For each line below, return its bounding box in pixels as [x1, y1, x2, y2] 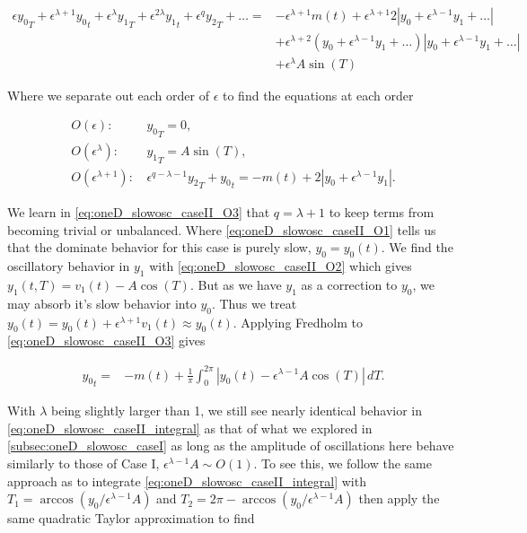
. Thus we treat [211, 293, 297, 312]
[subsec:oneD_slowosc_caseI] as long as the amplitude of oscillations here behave [7, 436, 454, 455]
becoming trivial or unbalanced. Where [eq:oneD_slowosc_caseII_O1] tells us [7, 220, 436, 239]
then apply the [358, 489, 440, 508]
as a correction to [301, 275, 398, 294]
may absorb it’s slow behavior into [7, 293, 197, 312]
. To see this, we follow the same [253, 453, 432, 472]
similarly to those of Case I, [7, 453, 160, 472]
